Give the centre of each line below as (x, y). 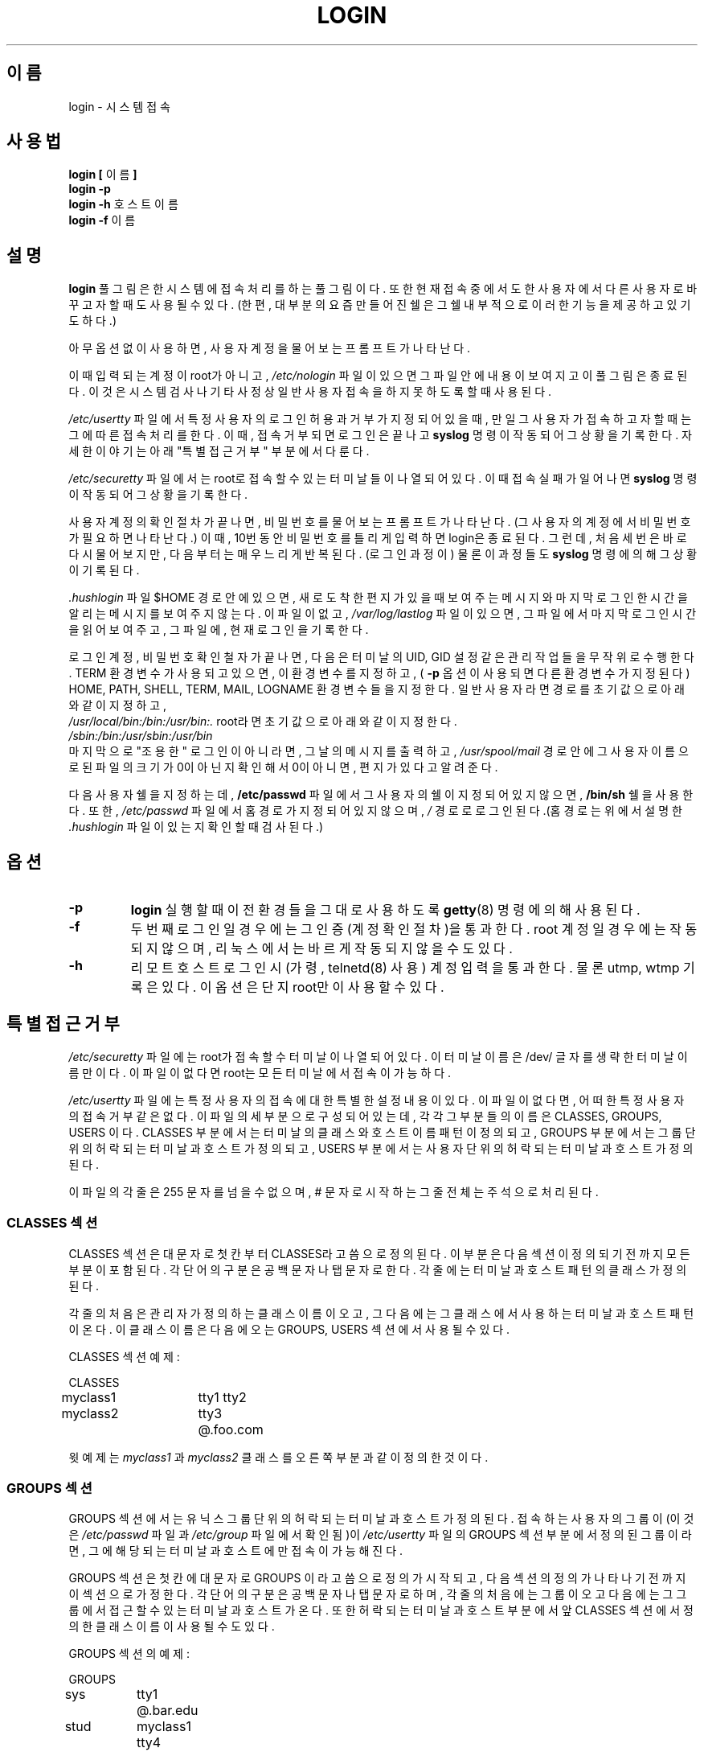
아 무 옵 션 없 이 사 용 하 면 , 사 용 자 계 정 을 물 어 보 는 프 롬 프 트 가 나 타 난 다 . (270, 348)
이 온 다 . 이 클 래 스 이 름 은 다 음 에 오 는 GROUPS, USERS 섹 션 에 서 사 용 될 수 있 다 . (289, 1329)
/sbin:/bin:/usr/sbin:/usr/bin (141, 736)
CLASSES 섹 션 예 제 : (124, 1356)
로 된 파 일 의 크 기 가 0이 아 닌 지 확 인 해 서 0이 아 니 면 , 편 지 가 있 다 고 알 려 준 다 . (283, 767)
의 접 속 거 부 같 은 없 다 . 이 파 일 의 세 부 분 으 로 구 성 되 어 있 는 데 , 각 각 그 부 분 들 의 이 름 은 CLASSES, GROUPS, (365, 1116)
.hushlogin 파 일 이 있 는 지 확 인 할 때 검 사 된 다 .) (196, 827)
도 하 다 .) (92, 321)
